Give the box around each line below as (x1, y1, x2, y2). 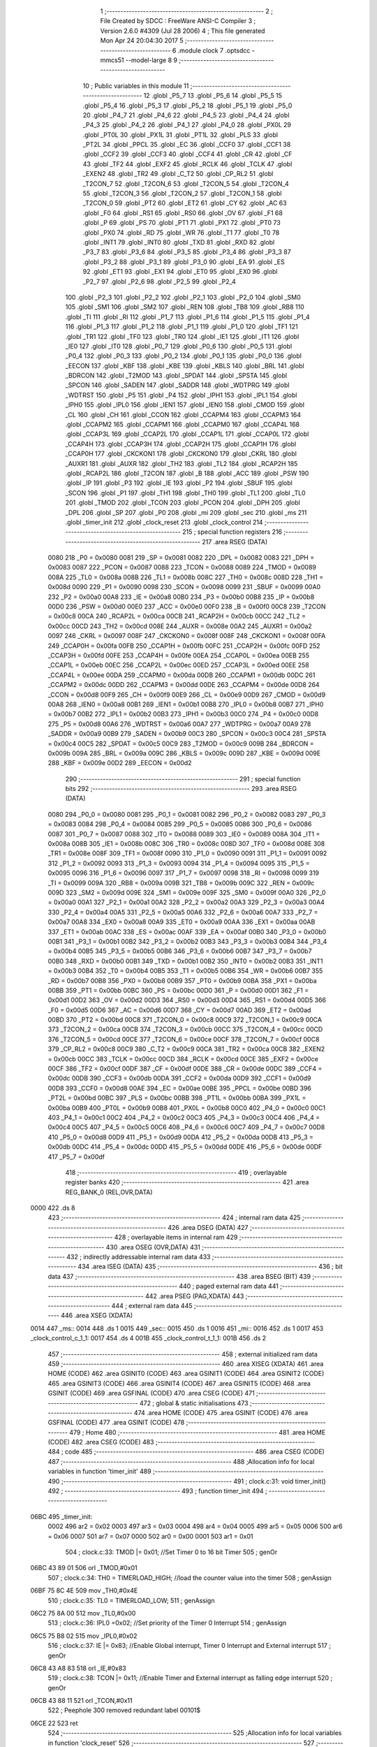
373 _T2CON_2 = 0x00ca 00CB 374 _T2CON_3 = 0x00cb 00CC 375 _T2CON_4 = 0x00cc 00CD (47, 1025, 323, 1034)
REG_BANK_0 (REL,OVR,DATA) (65, 1188, 153, 1196)
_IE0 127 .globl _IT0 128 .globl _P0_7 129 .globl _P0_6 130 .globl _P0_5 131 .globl (65, 342, 293, 350)
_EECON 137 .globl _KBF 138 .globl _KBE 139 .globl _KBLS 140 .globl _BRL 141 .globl (65, 361, 304, 370)
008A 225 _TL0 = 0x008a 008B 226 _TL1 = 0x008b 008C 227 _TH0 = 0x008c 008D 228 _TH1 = (47, 573, 324, 581)
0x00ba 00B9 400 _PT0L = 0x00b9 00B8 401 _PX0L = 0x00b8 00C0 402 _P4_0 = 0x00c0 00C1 (47, 1103, 326, 1112)
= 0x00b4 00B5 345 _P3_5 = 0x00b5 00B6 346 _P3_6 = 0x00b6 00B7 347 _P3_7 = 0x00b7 (47, 947, 312, 955)
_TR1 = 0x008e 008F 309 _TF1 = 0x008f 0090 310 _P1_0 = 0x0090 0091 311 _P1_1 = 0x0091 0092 (47, 849, 327, 857)
